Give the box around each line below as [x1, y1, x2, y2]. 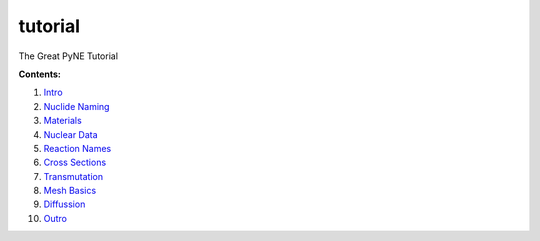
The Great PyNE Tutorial [18, 50, 119, 62]
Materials [43, 115, 82, 127]
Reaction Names [43, 142, 112, 154]
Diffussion [43, 198, 86, 210]
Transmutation [43, 170, 104, 182]
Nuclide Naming [43, 100, 110, 112]
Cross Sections [43, 156, 107, 169]
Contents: [18, 68, 62, 80]
